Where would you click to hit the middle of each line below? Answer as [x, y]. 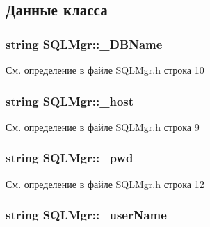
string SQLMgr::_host [70, 101]
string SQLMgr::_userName [86, 215]
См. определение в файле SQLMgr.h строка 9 [103, 126]
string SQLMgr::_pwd [70, 158]
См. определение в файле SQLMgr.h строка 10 [105, 70]
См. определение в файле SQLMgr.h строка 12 [105, 183]
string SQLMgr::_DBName [84, 44]
